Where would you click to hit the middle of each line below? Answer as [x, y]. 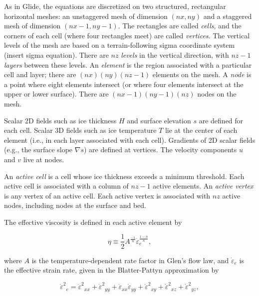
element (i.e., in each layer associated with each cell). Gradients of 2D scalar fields [130, 140]
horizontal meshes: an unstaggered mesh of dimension [86, 16]
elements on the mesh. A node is [202, 74]
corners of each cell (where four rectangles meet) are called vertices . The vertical [127, 35]
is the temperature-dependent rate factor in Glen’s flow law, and [130, 260]
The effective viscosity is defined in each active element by [93, 222]
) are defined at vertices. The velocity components [160, 149]
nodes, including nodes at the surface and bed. [75, 205]
